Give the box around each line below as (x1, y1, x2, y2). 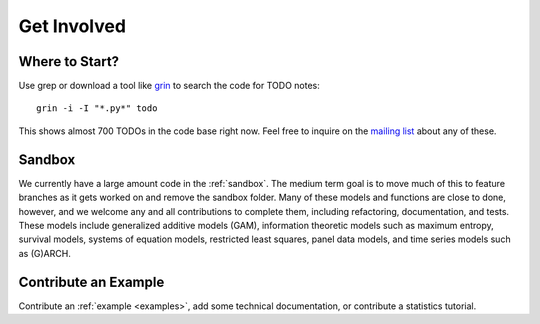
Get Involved (18, 15, 127, 37)
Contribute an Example (18, 273, 165, 290)
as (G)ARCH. (18, 247, 72, 259)
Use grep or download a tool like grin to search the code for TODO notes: (18, 80, 320, 92)
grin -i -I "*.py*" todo (36, 103, 158, 114)
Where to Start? (18, 53, 120, 70)
